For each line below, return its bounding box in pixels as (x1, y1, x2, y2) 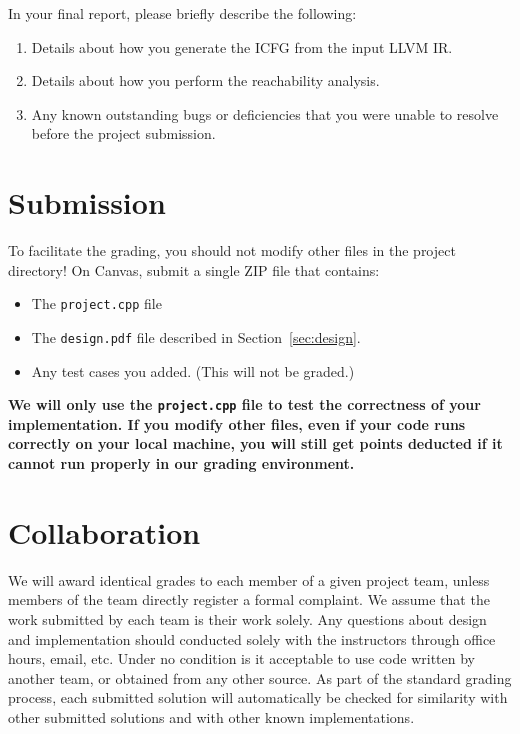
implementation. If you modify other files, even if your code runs (8, 413, 466, 434)
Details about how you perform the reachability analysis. (31, 70, 380, 91)
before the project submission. (31, 123, 216, 144)
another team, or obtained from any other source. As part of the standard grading (8, 667, 512, 688)
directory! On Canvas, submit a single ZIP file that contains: (8, 259, 380, 280)
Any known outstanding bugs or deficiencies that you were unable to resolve (31, 103, 499, 124)
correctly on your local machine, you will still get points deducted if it (8, 433, 503, 454)
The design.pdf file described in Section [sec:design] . (31, 326, 361, 347)
